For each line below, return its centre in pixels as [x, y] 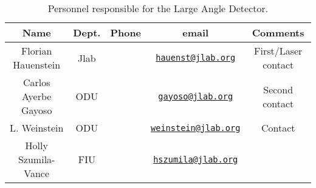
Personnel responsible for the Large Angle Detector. [158, 8]
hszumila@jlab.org [196, 159]
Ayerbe [36, 96]
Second [278, 89]
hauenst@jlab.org [196, 58]
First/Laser [278, 51]
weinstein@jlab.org [196, 128]
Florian [36, 51]
